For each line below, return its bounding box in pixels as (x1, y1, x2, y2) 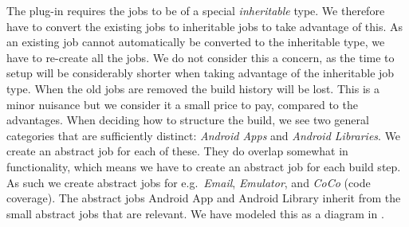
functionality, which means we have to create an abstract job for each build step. (6, 158, 401, 174)
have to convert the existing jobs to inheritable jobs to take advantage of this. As (6, 18, 403, 34)
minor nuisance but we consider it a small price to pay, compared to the (6, 96, 358, 112)
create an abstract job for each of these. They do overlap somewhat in (6, 143, 348, 159)
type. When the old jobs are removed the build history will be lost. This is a (6, 80, 380, 96)
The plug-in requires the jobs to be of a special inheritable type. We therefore (6, 2, 385, 18)
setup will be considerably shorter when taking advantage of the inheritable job (6, 65, 395, 81)
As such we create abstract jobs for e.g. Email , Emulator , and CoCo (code (6, 174, 371, 190)
